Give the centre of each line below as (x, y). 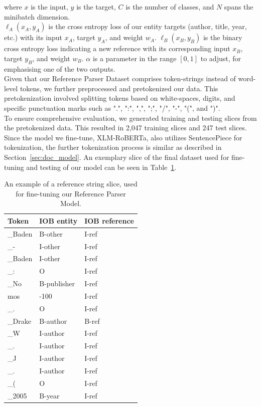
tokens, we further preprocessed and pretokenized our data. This (119, 88)
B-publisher (57, 283)
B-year (49, 395)
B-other (51, 233)
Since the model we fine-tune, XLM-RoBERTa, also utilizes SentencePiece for (123, 137)
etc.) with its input (33, 37)
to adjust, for (221, 58)
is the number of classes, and (170, 7)
